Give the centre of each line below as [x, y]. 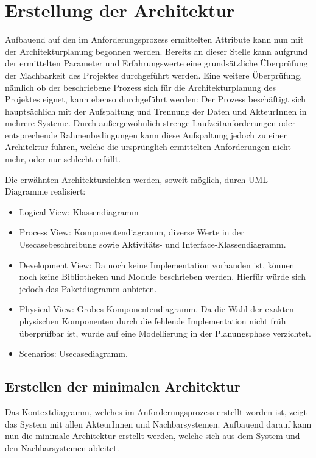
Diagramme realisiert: [45, 191]
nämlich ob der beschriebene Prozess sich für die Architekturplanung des [140, 87]
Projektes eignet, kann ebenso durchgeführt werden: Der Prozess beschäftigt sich [156, 99]
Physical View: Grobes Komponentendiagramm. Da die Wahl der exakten [156, 309]
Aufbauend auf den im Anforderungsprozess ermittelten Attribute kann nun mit [154, 39]
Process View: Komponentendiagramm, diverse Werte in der [132, 232]
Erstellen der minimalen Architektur [123, 386]
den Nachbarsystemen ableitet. [62, 447]
